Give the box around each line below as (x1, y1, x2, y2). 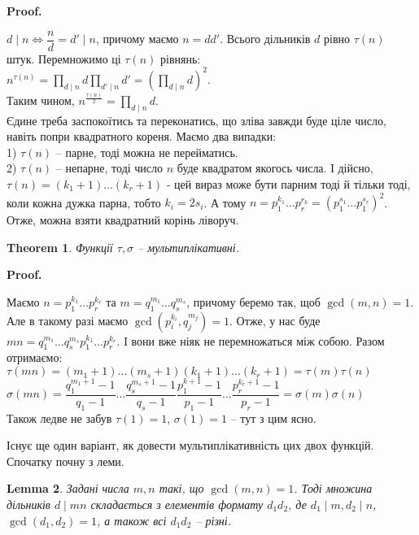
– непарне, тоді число (55, 159, 164, 176)
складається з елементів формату (90, 495, 264, 512)
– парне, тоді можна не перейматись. (55, 143, 238, 160)
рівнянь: (160, 50, 201, 67)
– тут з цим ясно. (230, 409, 316, 426)
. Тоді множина (294, 480, 373, 497)
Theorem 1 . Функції (7, 238, 113, 255)
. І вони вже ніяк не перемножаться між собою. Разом (116, 332, 385, 349)
